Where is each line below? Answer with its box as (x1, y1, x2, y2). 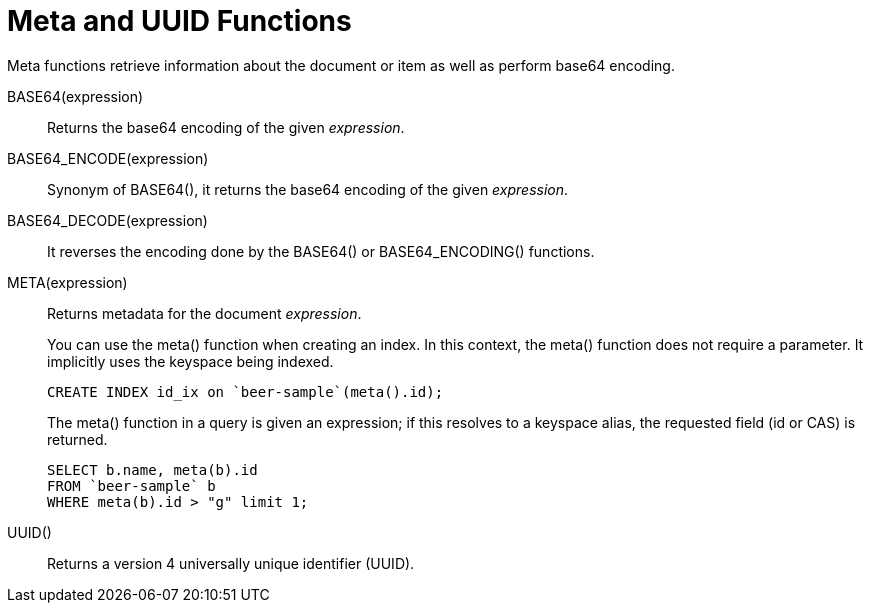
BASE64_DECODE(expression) (7, 211, 208, 229)
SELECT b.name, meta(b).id (47, 461, 258, 478)
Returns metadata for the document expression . (47, 304, 362, 322)
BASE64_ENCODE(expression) (7, 149, 209, 167)
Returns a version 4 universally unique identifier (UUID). (47, 554, 415, 572)
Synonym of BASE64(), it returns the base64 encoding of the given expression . (47, 180, 569, 198)
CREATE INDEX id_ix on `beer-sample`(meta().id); (47, 383, 444, 400)
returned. (47, 430, 108, 448)
